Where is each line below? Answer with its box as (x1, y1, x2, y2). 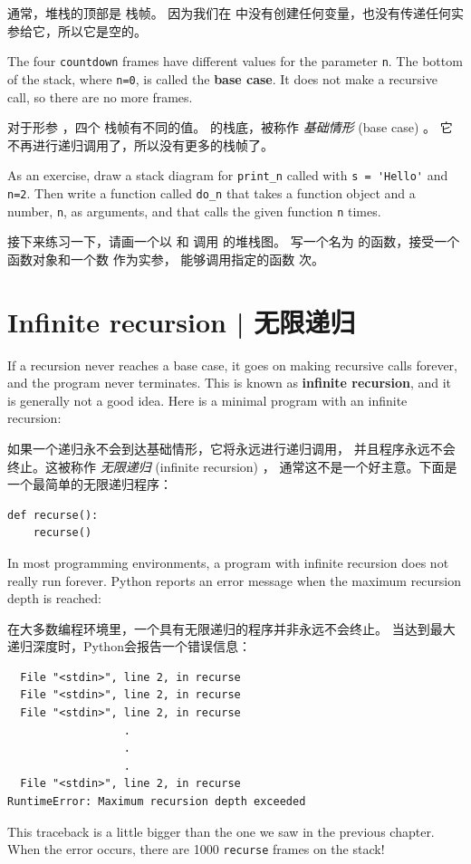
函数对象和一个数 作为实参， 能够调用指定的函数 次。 (7, 249, 324, 268)
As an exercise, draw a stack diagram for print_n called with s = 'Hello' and (7, 166, 448, 185)
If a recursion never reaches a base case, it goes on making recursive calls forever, (7, 355, 457, 374)
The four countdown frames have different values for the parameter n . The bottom (7, 52, 463, 71)
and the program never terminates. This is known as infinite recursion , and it (7, 373, 452, 392)
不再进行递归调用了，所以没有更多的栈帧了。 (7, 135, 274, 154)
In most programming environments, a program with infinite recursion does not (7, 552, 449, 571)
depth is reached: (7, 589, 101, 608)
